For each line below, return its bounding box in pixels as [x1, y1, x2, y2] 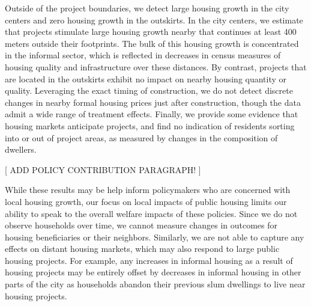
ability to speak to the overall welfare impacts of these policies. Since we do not [5, 207, 298, 219]
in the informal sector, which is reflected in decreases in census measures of [5, 49, 281, 61]
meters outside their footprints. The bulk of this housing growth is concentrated [5, 37, 299, 49]
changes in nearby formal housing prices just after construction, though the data [5, 96, 301, 108]
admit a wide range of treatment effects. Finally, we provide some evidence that [5, 108, 298, 120]
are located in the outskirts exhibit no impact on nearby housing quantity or [5, 72, 287, 85]
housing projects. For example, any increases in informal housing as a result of [5, 254, 293, 266]
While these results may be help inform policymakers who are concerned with [5, 183, 291, 196]
